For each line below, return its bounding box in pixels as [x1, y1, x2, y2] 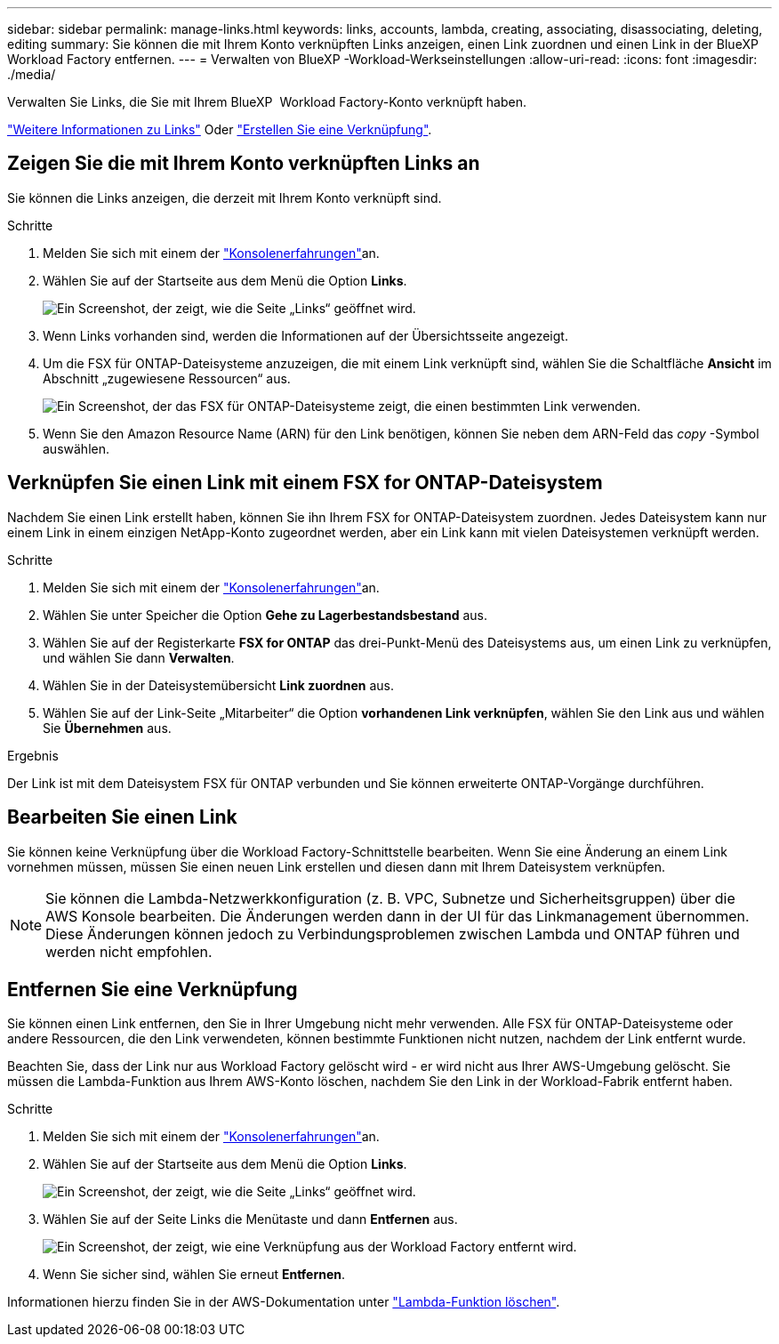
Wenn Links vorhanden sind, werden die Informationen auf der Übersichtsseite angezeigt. [43, 327, 568, 343]
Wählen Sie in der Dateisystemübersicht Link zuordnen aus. [43, 677, 394, 693]
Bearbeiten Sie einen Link [7, 806, 237, 829]
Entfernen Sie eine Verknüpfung [7, 978, 298, 1001]
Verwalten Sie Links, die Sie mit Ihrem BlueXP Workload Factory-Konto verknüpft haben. [7, 94, 526, 109]
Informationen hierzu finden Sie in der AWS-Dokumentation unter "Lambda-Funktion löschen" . [7, 1294, 560, 1310]
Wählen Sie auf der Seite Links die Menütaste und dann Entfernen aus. [43, 1211, 458, 1227]
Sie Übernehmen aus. [43, 720, 172, 736]
